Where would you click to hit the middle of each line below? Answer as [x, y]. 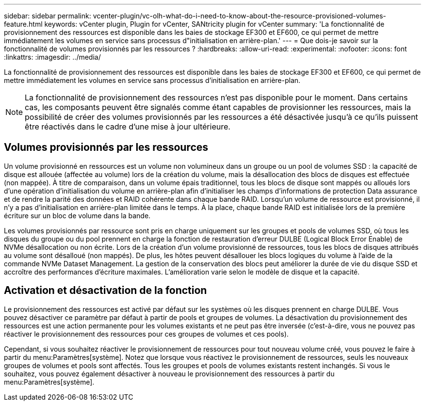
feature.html [23, 24]
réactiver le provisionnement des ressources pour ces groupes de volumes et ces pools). [146, 334]
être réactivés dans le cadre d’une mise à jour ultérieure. [128, 127]
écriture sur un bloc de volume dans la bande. [77, 215]
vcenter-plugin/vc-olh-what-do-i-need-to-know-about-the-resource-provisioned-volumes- [239, 16]
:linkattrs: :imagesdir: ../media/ [52, 57]
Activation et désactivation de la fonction [106, 291]
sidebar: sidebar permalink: [48, 16]
